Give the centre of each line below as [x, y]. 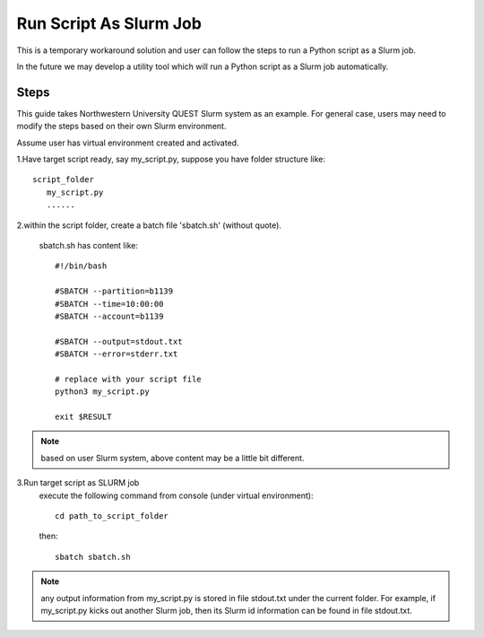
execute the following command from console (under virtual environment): [176, 495]
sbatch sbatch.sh [93, 557]
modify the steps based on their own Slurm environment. [121, 127]
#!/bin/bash [81, 266]
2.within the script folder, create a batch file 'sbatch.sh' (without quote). [149, 225]
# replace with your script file [128, 379]
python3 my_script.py [102, 392]
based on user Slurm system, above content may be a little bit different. [173, 458]
